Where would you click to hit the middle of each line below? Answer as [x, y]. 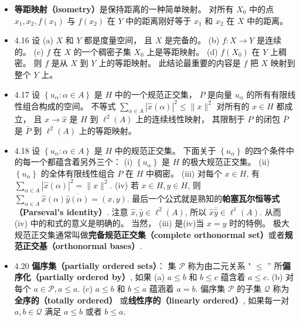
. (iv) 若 [124, 184]
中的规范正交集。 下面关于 [165, 150]
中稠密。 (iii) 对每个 [184, 173]
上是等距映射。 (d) [182, 51]
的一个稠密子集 [102, 51]
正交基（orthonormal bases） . [82, 246]
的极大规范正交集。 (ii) [226, 162]
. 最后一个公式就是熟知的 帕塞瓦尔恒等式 [203, 198]
